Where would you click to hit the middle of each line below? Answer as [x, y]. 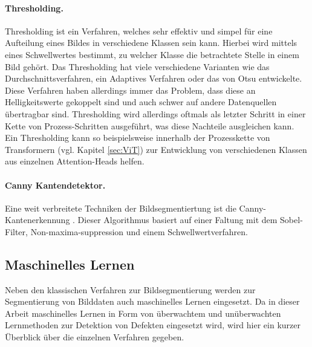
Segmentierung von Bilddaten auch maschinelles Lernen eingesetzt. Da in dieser [152, 301]
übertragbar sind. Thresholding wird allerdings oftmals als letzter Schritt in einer [155, 113]
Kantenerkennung [37, 220]
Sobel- [291, 220]
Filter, [16, 231]
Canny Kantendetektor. [55, 185]
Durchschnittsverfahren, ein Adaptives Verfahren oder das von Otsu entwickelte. [154, 78]
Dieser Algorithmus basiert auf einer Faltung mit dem [177, 220]
